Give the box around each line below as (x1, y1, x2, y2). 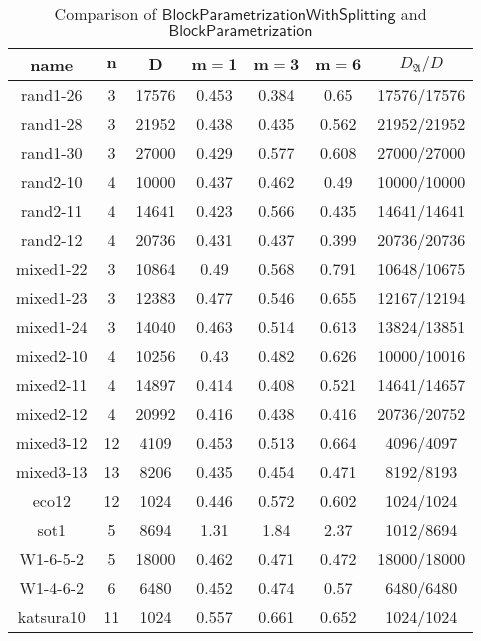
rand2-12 (21, 228, 83, 251)
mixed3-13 (16, 460, 88, 483)
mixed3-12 (16, 431, 88, 454)
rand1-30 (21, 141, 83, 164)
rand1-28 (21, 112, 83, 135)
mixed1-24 (16, 315, 88, 338)
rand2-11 (21, 199, 83, 222)
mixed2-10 (16, 344, 88, 367)
